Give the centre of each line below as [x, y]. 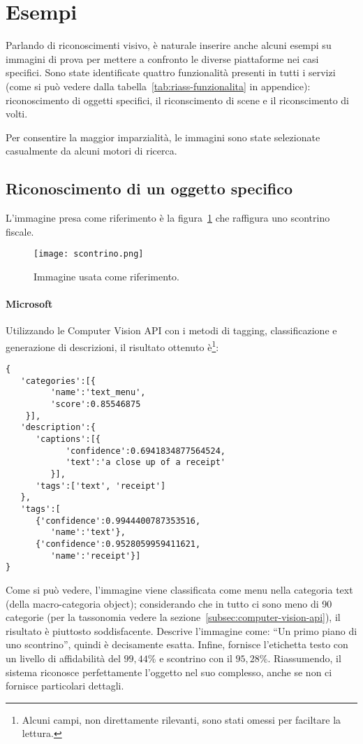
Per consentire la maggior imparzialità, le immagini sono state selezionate [163, 137]
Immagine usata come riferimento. [106, 276]
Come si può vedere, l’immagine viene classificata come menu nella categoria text [179, 589]
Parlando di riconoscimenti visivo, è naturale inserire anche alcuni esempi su [169, 45]
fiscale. [20, 231]
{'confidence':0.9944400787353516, [118, 521]
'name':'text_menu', [98, 393]
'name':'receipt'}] [96, 556]
